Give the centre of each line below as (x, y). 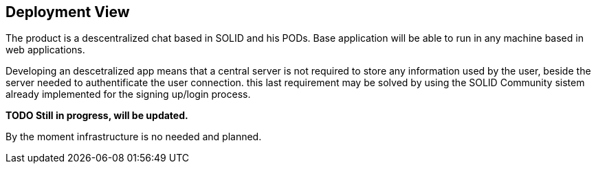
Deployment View (68, 12)
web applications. (45, 50)
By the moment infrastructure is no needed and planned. (134, 137)
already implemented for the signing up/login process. (128, 94)
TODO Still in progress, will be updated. (97, 116)
